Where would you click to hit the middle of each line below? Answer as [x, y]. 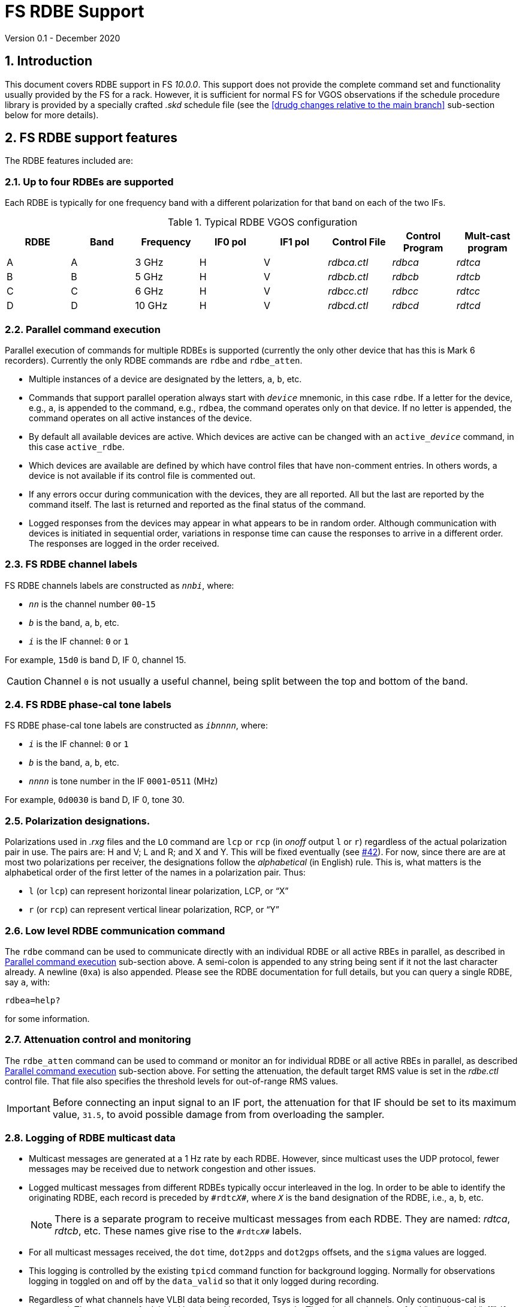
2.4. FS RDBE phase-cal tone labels [88, 705]
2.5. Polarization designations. [78, 821]
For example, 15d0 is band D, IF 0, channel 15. [96, 660]
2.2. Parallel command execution [83, 329]
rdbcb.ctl [348, 277]
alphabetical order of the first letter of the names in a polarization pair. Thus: [155, 873]
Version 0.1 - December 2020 [63, 38]
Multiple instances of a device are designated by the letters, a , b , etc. [165, 379]
